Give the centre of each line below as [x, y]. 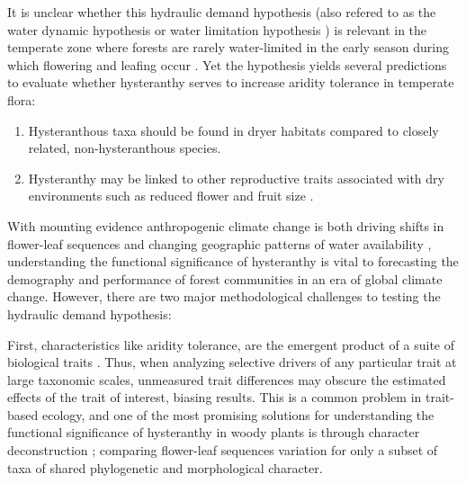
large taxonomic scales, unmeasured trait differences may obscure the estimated [227, 379]
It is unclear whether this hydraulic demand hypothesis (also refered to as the [222, 12]
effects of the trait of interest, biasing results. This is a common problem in [215, 397]
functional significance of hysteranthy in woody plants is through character [214, 432]
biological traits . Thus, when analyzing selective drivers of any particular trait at [232, 362]
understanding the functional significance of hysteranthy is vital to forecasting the [233, 261]
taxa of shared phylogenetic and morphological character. [165, 467]
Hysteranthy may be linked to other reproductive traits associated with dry [236, 178]
